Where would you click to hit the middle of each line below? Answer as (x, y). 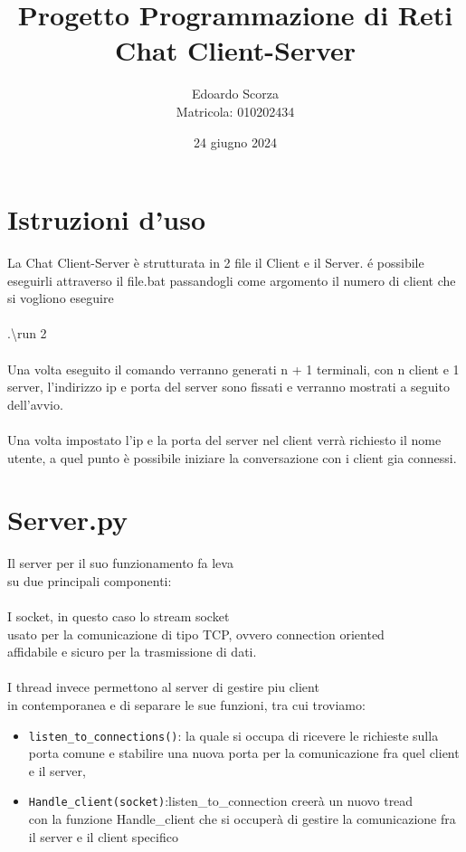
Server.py (67, 520)
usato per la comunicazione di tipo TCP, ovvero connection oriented (196, 634)
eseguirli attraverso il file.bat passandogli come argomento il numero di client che (232, 280)
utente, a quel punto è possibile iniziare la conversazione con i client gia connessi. (232, 457)
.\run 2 (27, 333)
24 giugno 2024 (235, 142)
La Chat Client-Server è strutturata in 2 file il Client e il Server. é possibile (216, 263)
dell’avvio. (35, 404)
